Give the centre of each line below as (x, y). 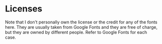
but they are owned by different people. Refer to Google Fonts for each (76, 32)
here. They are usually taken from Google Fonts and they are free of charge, (81, 27)
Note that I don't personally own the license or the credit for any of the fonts (81, 22)
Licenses (24, 9)
